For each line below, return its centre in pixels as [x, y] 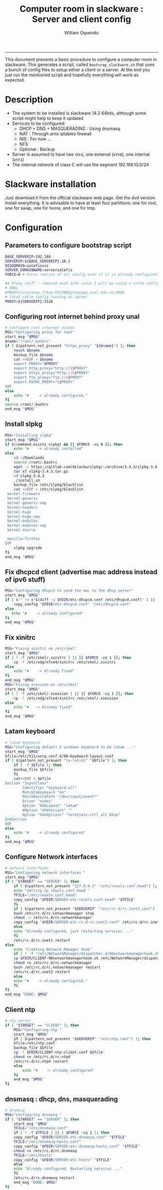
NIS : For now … [35, 139]
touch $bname [27, 350]
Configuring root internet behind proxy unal [72, 316]
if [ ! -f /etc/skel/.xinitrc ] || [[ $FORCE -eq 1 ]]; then [68, 658]
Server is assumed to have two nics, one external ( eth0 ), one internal [81, 154]
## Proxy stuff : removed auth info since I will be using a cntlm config [82, 283]
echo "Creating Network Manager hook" [53, 949]
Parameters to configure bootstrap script [68, 245]
